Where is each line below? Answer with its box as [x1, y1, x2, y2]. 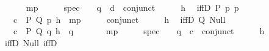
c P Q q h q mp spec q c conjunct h [13, 25, 265, 37]
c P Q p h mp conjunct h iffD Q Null [13, 13, 226, 25]
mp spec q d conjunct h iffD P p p [26, 1, 239, 13]
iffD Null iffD [4, 36, 57, 49]
